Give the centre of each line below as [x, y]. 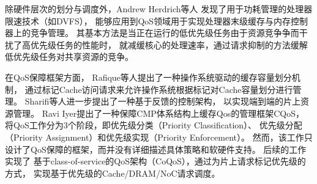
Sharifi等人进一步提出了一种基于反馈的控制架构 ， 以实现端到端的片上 [163, 101]
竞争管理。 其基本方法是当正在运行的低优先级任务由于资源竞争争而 [165, 33]
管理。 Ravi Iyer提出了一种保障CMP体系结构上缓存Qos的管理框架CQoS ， [158, 113]
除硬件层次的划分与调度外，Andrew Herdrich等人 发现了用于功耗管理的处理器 [159, 9]
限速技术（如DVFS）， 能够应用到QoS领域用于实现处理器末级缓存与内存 [148, 20]
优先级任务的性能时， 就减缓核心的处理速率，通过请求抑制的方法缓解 [169, 44]
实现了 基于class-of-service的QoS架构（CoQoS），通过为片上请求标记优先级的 [155, 161]
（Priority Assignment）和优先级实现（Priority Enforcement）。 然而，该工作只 [159, 137]
